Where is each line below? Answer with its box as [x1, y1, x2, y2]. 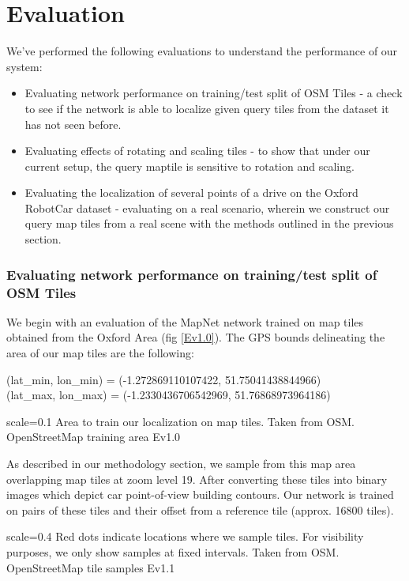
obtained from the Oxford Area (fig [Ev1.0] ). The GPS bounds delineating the [6, 329, 385, 345]
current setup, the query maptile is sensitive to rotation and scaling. [24, 157, 355, 174]
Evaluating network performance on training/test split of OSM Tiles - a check [24, 85, 403, 101]
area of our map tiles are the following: [6, 344, 194, 360]
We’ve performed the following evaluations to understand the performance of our [6, 43, 398, 59]
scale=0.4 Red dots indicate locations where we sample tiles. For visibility [6, 528, 364, 545]
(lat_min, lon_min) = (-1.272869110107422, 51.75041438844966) [6, 371, 321, 387]
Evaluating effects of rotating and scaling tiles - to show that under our [24, 142, 370, 159]
